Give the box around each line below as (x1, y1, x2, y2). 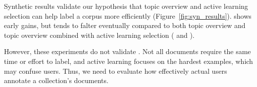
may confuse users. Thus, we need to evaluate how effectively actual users (4, 65, 227, 76)
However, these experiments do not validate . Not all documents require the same (4, 46, 251, 57)
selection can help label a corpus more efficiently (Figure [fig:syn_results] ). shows (4, 10, 252, 21)
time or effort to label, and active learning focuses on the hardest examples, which (4, 56, 253, 66)
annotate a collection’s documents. (4, 75, 108, 86)
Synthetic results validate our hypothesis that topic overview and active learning (4, 1, 248, 11)
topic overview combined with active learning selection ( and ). (4, 29, 195, 40)
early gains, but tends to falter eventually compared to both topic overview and (4, 20, 246, 30)
